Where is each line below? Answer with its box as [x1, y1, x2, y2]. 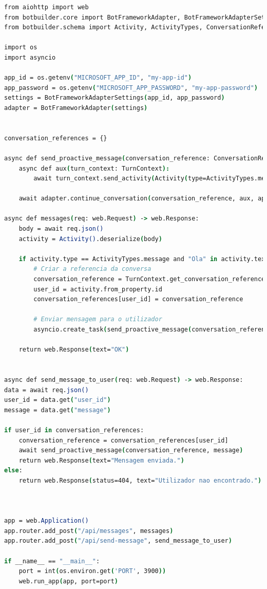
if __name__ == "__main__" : [4, 557, 100, 565]
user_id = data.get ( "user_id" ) [4, 396, 111, 404]
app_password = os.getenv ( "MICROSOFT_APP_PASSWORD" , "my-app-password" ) [4, 84, 258, 91]
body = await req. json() [18, 225, 104, 233]
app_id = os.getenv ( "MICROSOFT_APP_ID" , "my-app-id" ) [4, 74, 192, 82]
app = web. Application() [4, 517, 89, 525]
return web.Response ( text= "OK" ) [18, 346, 129, 354]
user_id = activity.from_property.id [33, 285, 162, 293]
